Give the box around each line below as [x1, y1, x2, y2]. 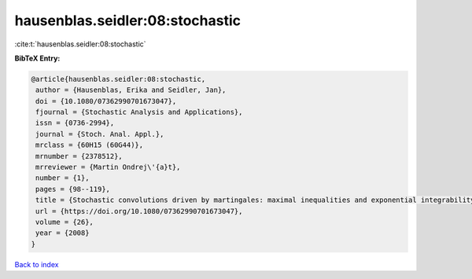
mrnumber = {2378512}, [35, 152, 124, 160]
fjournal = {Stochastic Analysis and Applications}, [35, 108, 243, 117]
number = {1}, [35, 174, 90, 182]
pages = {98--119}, [35, 185, 110, 193]
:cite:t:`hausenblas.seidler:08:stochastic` [14, 39, 146, 49]
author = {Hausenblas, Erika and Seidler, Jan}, [35, 86, 227, 94]
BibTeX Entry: [14, 53, 61, 63]
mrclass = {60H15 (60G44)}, [35, 141, 144, 149]
